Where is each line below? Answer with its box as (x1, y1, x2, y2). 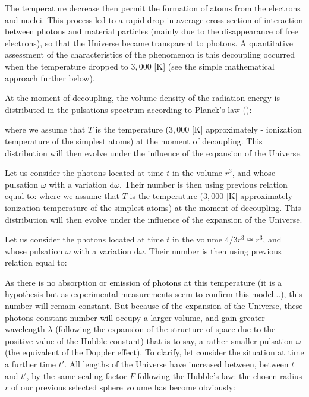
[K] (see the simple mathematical (154, 59, 275, 72)
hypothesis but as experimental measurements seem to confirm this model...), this (5, 288, 302, 300)
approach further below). (5, 71, 95, 84)
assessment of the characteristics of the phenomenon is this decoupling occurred (5, 48, 295, 61)
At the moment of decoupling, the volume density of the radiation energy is (5, 92, 280, 104)
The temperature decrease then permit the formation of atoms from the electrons (5, 2, 301, 14)
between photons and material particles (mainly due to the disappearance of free (5, 25, 298, 37)
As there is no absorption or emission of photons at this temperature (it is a (5, 276, 282, 288)
